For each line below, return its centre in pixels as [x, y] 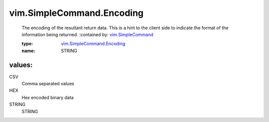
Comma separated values [48, 84]
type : [27, 44]
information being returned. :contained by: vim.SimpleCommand [88, 34]
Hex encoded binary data [48, 97]
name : [28, 51]
